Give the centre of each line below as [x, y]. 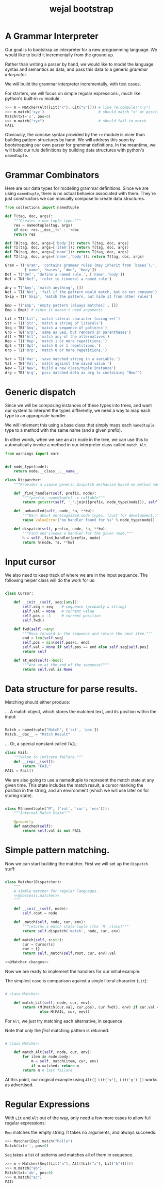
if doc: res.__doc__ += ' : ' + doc [46, 230]
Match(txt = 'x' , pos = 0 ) [28, 116]
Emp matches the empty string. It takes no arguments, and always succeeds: [81, 1132]
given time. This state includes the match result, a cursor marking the [74, 785]
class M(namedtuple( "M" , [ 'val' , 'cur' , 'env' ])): [57, 809]
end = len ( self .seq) [43, 638]
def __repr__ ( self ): [34, 762]
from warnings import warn [32, 454]
